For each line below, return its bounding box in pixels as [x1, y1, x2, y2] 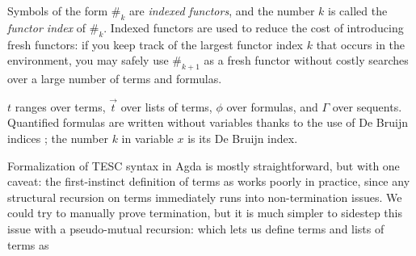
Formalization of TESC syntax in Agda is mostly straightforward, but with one [7, 157, 400, 174]
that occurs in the [316, 36, 405, 52]
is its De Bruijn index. [187, 129, 298, 146]
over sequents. [332, 98, 402, 115]
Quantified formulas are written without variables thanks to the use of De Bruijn [7, 114, 408, 131]
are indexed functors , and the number [129, 2, 315, 19]
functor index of [7, 19, 86, 36]
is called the [328, 2, 388, 19]
